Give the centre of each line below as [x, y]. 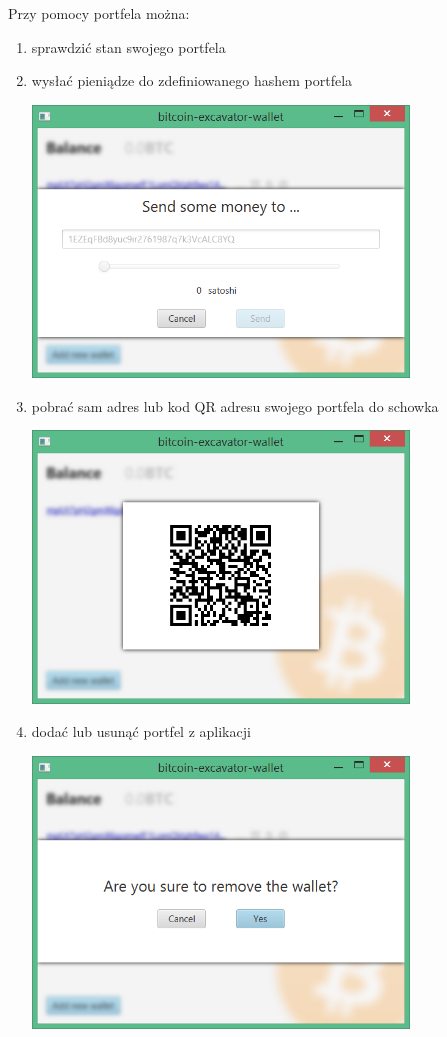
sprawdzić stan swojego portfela [128, 46]
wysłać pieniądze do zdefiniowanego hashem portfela [192, 80]
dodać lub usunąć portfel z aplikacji [141, 731]
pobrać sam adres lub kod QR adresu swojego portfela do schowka [235, 405]
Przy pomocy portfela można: [99, 13]
